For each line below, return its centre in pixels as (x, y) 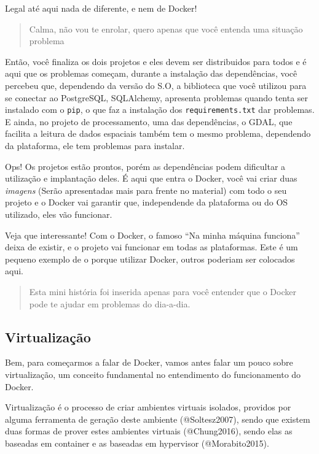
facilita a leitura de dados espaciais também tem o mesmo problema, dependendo (158, 133)
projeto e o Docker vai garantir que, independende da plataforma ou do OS (147, 202)
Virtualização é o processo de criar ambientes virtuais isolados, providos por (148, 407)
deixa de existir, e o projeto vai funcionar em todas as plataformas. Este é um (152, 247)
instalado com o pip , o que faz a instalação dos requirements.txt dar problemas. (160, 110)
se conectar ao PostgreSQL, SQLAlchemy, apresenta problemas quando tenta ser (157, 97)
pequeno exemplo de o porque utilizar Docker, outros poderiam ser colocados (150, 259)
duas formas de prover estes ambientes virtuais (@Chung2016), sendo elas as (149, 431)
